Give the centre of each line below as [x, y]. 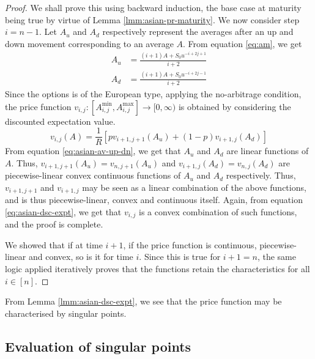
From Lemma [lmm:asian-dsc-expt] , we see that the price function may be [143, 301]
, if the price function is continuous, [190, 244]
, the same [276, 257]
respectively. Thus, [261, 175]
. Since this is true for [180, 257]
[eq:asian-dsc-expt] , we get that [63, 211]
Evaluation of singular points [98, 346]
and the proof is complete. [54, 224]
